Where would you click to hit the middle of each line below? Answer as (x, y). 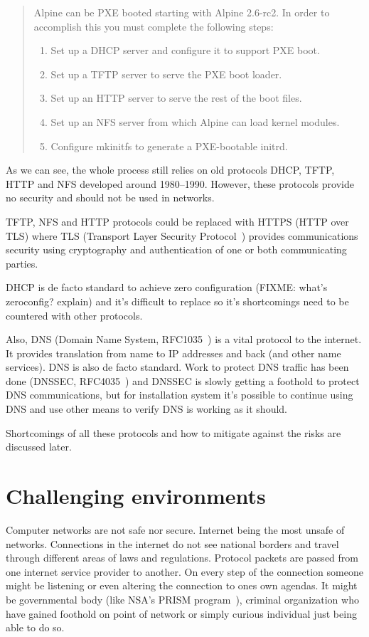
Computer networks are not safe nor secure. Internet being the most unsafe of (175, 529)
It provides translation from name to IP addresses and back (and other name (173, 353)
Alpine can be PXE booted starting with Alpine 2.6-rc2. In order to (182, 12)
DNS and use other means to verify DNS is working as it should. (147, 409)
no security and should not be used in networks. (110, 198)
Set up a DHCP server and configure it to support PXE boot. (185, 50)
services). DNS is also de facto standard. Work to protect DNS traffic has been (177, 367)
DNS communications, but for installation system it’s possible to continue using (180, 395)
